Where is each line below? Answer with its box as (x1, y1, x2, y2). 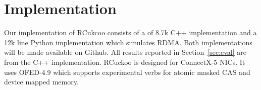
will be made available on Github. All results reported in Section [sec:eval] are (4, 47, 247, 57)
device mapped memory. (4, 76, 79, 87)
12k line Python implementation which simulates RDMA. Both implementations (4, 37, 252, 47)
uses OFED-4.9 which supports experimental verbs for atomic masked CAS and (4, 66, 250, 77)
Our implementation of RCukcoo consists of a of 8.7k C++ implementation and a (4, 27, 257, 38)
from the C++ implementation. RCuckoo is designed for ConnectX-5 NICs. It (4, 56, 245, 67)
